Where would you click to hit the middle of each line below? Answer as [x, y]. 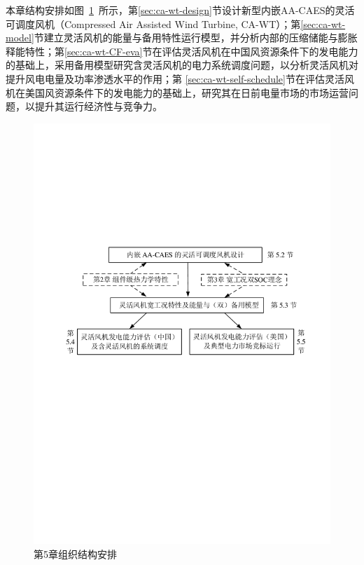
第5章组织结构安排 [75, 553]
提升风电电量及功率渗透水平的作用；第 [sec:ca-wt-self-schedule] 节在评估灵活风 [180, 78]
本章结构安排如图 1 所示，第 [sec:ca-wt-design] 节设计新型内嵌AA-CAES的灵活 [180, 10]
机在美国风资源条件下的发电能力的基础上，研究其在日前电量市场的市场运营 [177, 92]
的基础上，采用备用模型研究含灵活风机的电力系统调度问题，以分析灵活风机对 [182, 65]
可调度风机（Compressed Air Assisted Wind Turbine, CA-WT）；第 [153, 23]
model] [20, 38]
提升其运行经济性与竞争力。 [98, 106]
